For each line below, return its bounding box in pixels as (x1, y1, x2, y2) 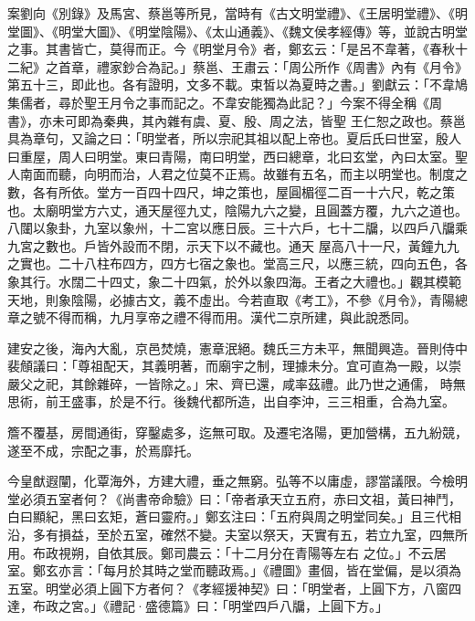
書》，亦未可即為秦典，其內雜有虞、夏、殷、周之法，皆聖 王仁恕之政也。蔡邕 (7, 111, 466, 130)
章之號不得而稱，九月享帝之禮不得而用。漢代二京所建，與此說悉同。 (7, 308, 417, 327)
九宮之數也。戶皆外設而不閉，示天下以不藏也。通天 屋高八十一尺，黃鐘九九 (7, 236, 459, 255)
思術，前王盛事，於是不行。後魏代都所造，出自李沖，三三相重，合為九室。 (7, 392, 455, 411)
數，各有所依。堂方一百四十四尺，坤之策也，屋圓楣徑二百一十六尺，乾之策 (7, 182, 455, 201)
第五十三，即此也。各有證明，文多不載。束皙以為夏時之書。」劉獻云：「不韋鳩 (7, 75, 468, 94)
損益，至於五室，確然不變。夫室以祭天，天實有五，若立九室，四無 (58, 525, 455, 544)
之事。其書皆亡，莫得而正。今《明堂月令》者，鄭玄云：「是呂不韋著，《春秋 (7, 39, 455, 58)
